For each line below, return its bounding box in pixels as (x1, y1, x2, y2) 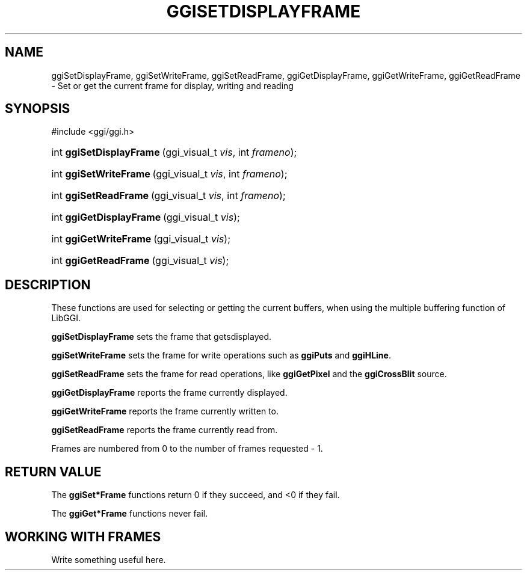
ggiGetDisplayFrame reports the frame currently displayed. (51, 387, 288, 398)
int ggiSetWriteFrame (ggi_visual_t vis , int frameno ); (51, 168, 288, 180)
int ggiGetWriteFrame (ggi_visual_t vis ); (51, 233, 230, 245)
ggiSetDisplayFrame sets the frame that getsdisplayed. (51, 331, 272, 342)
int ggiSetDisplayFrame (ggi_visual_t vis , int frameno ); (51, 146, 297, 159)
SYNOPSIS (5, 101, 70, 117)
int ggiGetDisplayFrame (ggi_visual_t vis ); (51, 211, 240, 224)
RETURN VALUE (5, 464, 102, 479)
